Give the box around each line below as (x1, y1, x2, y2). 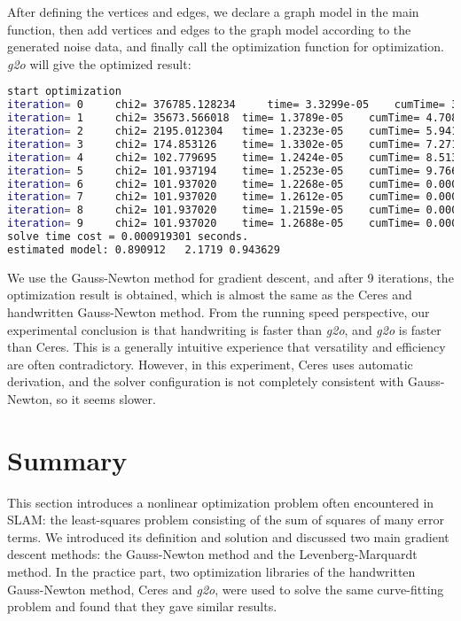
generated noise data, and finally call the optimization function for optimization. (7, 37, 444, 56)
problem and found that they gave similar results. (7, 597, 277, 616)
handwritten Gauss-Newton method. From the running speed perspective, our (7, 302, 430, 321)
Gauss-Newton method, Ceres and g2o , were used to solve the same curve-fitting (7, 579, 444, 598)
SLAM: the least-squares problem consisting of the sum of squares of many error (7, 510, 444, 529)
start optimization (7, 85, 121, 98)
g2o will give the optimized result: (7, 54, 191, 73)
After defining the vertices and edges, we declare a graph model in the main (7, 3, 419, 20)
